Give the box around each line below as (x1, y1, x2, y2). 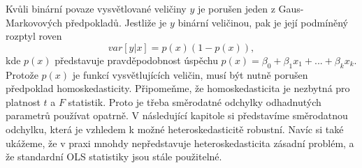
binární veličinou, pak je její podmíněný (178, 15, 348, 29)
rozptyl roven (6, 29, 62, 43)
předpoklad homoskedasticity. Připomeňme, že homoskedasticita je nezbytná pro (6, 81, 350, 96)
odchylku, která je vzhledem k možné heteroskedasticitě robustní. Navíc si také (6, 121, 344, 136)
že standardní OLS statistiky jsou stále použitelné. (6, 149, 222, 164)
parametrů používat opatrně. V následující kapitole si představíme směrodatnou (6, 108, 348, 123)
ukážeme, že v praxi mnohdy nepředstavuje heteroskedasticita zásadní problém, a (6, 135, 354, 150)
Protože (6, 67, 38, 82)
